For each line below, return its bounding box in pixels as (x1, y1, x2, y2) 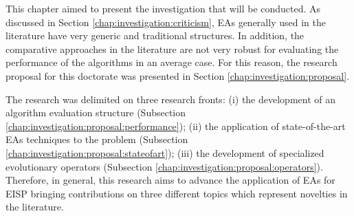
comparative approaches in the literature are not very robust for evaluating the (5, 41, 339, 56)
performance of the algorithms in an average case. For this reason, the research (5, 55, 338, 69)
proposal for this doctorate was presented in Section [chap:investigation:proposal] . (5, 68, 350, 83)
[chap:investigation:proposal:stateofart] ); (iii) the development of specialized (5, 145, 324, 160)
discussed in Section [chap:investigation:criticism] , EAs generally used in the (5, 14, 326, 29)
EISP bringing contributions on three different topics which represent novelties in (5, 186, 348, 200)
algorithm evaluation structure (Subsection (5, 105, 186, 120)
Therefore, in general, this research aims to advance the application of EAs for (5, 173, 335, 187)
